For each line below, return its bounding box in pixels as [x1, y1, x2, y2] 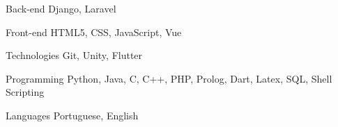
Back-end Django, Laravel [6, 1, 116, 15]
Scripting [6, 85, 45, 99]
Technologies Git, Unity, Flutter [6, 48, 143, 62]
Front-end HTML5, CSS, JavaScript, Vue [6, 24, 182, 39]
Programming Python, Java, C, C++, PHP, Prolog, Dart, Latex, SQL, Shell [6, 71, 332, 85]
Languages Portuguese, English [6, 108, 139, 122]
